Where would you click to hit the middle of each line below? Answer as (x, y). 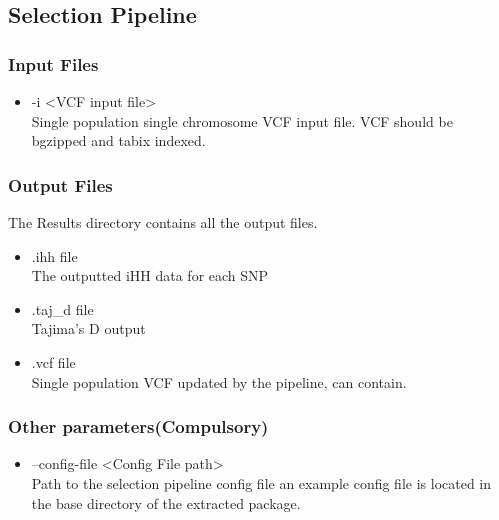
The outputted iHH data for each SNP (150, 275)
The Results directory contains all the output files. (163, 222)
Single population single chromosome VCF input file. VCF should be (242, 120)
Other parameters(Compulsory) (138, 426)
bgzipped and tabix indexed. (118, 140)
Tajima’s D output (88, 328)
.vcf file (53, 361)
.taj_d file (62, 308)
